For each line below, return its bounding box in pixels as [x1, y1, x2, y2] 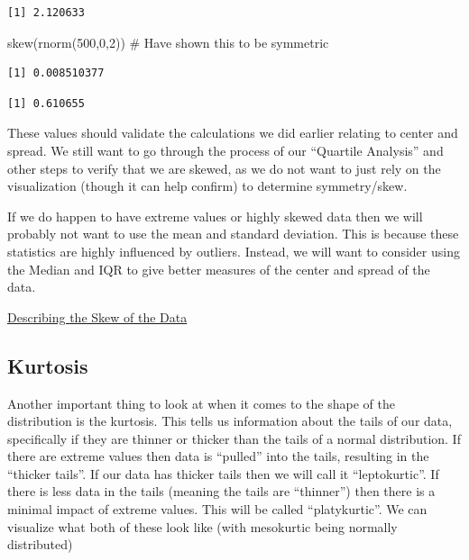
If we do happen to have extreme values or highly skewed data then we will [7, 206, 423, 225]
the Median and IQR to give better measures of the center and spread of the [7, 259, 430, 278]
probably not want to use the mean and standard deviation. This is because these [7, 224, 459, 243]
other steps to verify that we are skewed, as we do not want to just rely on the [7, 158, 441, 177]
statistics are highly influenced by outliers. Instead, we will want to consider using [7, 241, 460, 260]
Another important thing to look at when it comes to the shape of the [7, 393, 395, 412]
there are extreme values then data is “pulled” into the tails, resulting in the [7, 447, 429, 465]
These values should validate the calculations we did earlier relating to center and [7, 123, 458, 142]
